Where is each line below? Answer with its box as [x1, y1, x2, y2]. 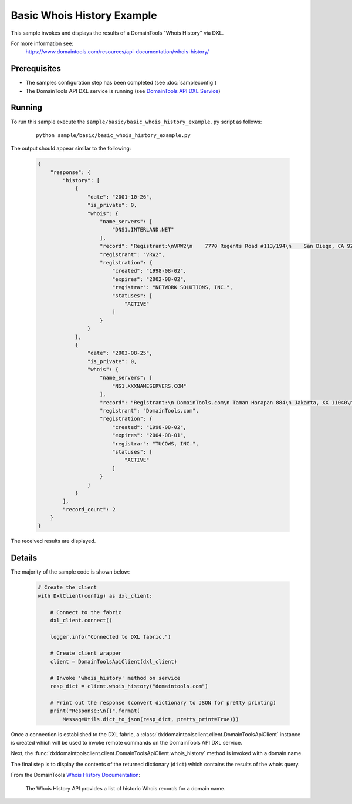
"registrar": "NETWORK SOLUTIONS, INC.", [111, 284, 233, 291]
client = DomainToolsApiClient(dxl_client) [50, 658, 177, 665]
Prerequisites [11, 63, 61, 73]
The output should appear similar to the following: [11, 145, 131, 152]
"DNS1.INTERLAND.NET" [111, 226, 174, 233]
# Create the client [38, 584, 97, 591]
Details [11, 553, 38, 563]
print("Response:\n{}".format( [50, 708, 140, 714]
